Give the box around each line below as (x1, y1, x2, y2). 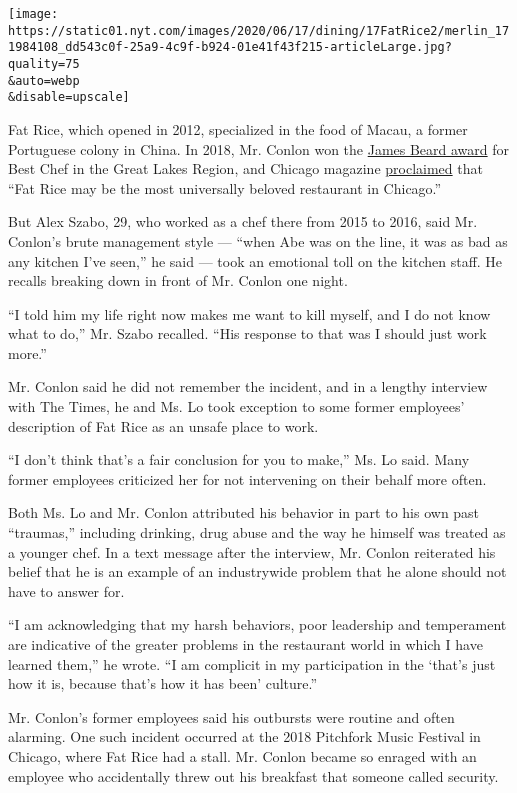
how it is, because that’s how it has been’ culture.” (8, 673, 318, 694)
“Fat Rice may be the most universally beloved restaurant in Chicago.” (8, 177, 442, 198)
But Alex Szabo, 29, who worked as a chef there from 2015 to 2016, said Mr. (8, 211, 478, 232)
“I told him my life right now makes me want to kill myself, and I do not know (8, 303, 491, 324)
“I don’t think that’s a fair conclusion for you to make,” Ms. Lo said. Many (8, 449, 470, 470)
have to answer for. (8, 580, 125, 601)
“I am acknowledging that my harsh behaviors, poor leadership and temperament (8, 614, 507, 635)
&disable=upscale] (8, 90, 130, 105)
